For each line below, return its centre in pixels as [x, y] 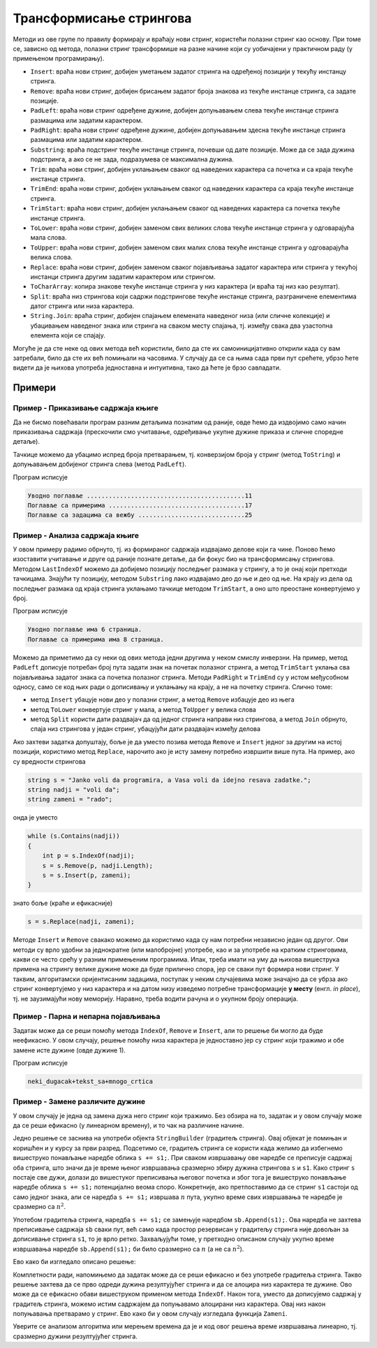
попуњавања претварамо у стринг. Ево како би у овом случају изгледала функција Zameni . [150, 1314]
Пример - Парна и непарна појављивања [87, 1017]
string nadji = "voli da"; [74, 790]
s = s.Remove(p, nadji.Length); [98, 865]
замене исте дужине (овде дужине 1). [69, 1050]
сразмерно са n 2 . [39, 1206]
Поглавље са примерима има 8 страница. [96, 639]
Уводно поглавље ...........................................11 [140, 495]
